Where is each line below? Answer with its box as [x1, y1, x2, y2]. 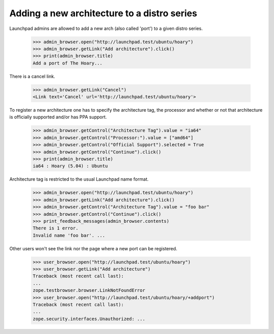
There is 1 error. [32, 225, 79, 231]
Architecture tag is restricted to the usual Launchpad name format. [9, 176, 149, 182]
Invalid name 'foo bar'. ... [32, 232, 106, 238]
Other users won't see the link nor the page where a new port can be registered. [9, 245, 178, 251]
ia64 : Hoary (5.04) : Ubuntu [32, 163, 108, 169]
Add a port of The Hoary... [32, 60, 102, 66]
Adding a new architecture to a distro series [9, 8, 197, 19]
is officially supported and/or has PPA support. [9, 114, 107, 120]
